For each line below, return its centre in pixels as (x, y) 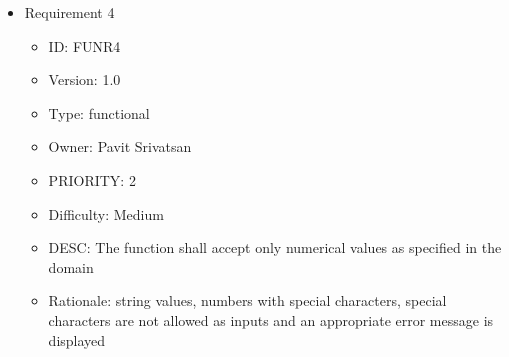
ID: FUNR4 (84, 45)
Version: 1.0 (84, 79)
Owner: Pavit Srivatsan (120, 146)
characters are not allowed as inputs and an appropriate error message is (271, 319)
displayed (77, 339)
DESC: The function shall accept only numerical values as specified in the (275, 247)
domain (71, 266)
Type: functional (99, 112)
